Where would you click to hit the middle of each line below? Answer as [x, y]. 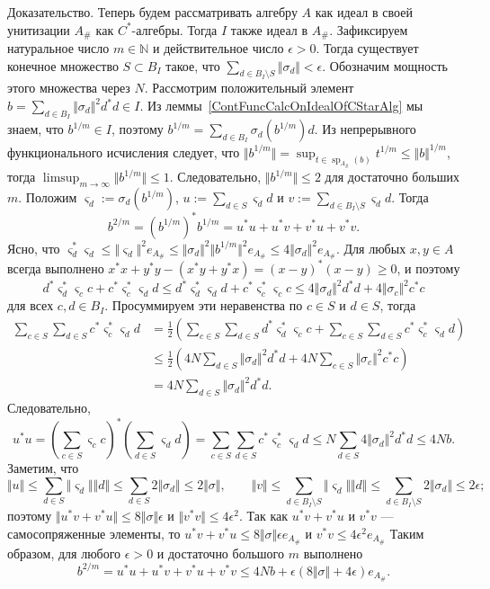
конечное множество [63, 65]
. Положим [48, 197]
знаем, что [36, 129]
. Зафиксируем [369, 29]
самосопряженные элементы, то [94, 533]
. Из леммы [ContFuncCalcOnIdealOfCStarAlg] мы [281, 106]
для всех [31, 305]
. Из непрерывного [365, 129]
